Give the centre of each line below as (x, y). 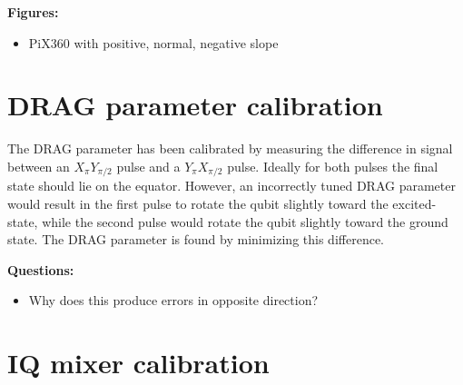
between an (39, 166)
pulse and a (148, 166)
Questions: (41, 269)
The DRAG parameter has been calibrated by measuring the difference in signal (230, 148)
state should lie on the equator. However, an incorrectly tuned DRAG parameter (231, 186)
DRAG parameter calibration (195, 105)
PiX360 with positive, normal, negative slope (153, 42)
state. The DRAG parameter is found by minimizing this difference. (196, 239)
